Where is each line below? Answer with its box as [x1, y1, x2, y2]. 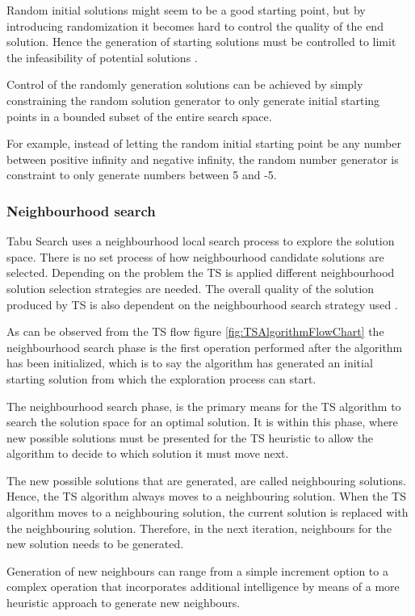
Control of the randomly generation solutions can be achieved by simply [6, 76, 363, 93]
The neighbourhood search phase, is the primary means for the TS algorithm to [6, 397, 401, 414]
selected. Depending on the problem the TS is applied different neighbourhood [6, 264, 395, 281]
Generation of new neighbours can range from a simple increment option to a [6, 562, 388, 579]
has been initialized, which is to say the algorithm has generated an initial [6, 354, 373, 371]
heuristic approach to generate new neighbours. [6, 594, 241, 611]
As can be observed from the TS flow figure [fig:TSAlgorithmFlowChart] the [6, 323, 384, 340]
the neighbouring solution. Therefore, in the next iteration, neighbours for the [6, 519, 392, 536]
